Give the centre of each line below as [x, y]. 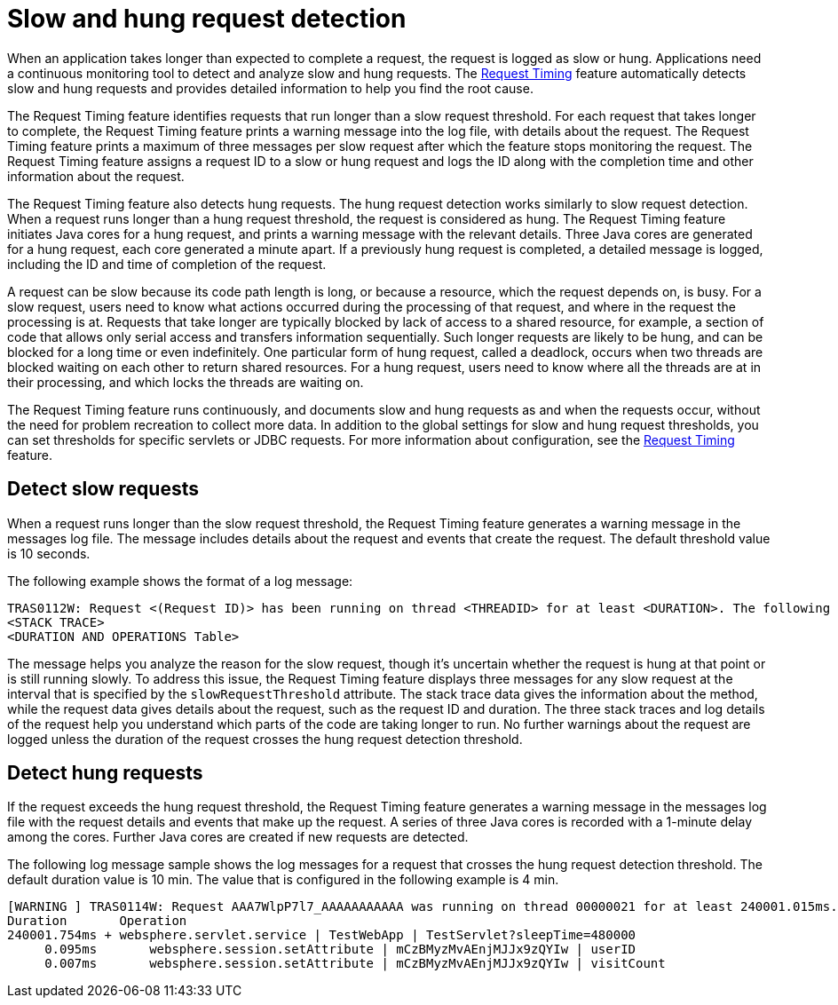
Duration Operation [97, 921]
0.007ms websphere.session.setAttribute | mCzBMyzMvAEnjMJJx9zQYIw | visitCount [355, 964]
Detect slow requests [103, 489]
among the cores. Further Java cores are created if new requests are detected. [238, 837]
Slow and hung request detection [207, 19]
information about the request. [96, 176]
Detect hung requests [105, 773]
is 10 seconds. [49, 553]
